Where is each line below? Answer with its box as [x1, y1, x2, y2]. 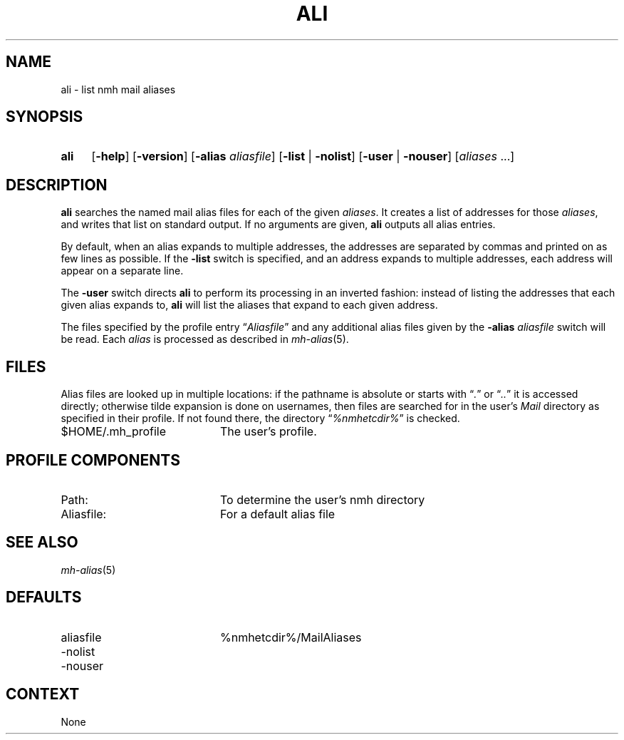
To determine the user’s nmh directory [219, 492, 425, 507]
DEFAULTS [6, 588, 82, 607]
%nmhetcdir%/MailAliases [219, 629, 362, 644]
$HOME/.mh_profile [61, 424, 167, 439]
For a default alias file [219, 506, 336, 521]
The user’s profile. [219, 424, 317, 439]
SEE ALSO [6, 533, 78, 552]
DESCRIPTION [6, 175, 108, 194]
